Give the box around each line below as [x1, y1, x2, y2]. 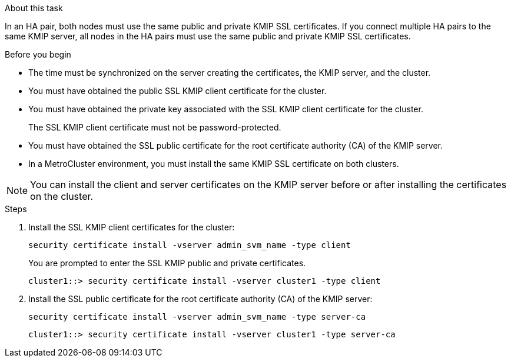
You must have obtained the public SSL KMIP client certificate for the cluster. [28, 86, 327, 96]
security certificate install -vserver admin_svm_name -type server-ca [28, 312, 366, 321]
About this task [5, 3, 63, 13]
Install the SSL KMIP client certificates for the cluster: [28, 222, 235, 232]
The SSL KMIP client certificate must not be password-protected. [28, 122, 281, 132]
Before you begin [5, 49, 71, 59]
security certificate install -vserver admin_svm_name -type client [28, 240, 351, 250]
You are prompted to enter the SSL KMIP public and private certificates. [28, 258, 306, 268]
